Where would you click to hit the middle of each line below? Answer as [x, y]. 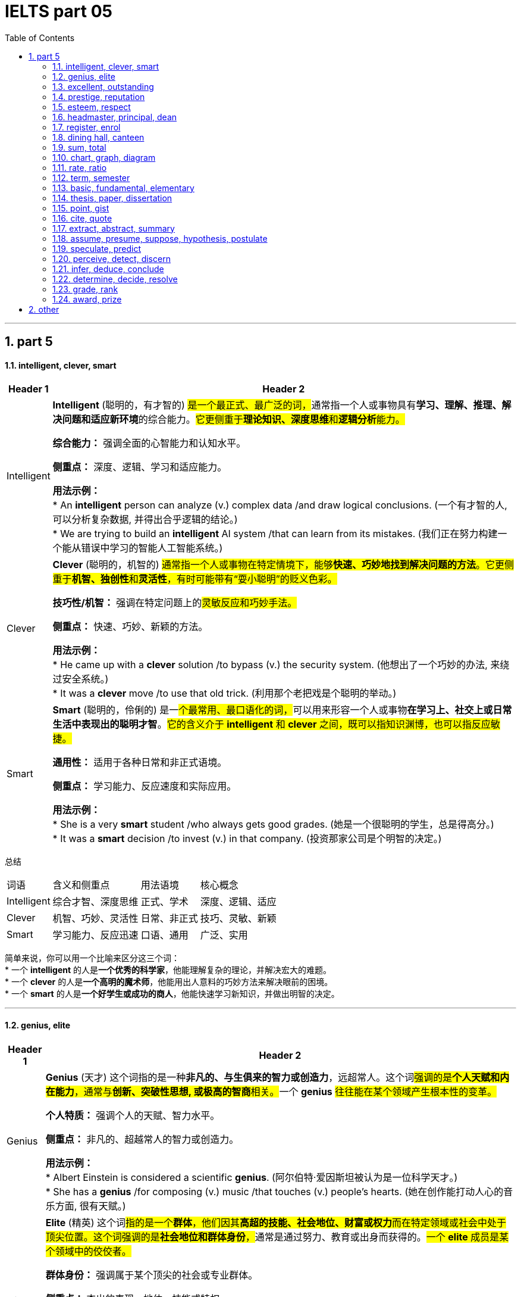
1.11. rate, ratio [80, 167]
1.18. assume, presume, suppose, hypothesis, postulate [160, 238]
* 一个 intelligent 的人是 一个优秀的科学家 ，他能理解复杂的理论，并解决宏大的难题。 [168, 970]
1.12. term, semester [91, 177]
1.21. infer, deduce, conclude [108, 269]
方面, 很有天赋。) [90, 1206]
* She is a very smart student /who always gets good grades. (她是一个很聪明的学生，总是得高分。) [273, 824]
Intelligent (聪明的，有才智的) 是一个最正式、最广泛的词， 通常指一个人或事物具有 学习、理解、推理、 [277, 405]
